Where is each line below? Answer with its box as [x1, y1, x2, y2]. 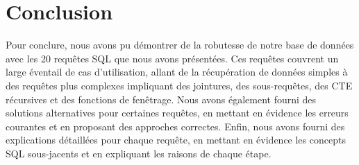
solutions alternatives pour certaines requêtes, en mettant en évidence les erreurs [6, 105, 349, 120]
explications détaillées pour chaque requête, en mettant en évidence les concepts [6, 132, 346, 147]
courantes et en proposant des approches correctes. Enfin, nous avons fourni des [6, 119, 345, 133]
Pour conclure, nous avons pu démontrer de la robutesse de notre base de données [6, 37, 354, 52]
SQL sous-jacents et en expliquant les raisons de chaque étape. [6, 146, 272, 160]
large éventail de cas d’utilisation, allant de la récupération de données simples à [6, 64, 348, 79]
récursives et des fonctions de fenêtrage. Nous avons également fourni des [6, 92, 317, 106]
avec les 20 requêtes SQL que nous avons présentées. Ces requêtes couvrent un [6, 51, 339, 65]
